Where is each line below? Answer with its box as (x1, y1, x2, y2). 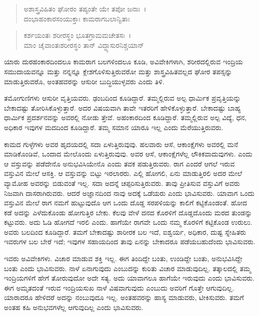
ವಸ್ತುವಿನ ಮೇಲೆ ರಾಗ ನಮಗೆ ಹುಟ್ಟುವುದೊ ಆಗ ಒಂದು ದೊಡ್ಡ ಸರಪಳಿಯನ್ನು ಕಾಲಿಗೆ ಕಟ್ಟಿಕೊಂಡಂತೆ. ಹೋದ (4, 197, 248, 208)
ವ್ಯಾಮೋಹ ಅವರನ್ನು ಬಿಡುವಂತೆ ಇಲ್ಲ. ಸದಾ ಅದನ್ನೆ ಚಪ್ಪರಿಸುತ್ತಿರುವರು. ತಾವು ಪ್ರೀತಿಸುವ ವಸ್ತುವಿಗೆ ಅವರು (4, 177, 240, 188)
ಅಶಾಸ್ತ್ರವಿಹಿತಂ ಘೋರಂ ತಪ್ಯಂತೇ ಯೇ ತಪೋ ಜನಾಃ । (23, 3, 147, 13)
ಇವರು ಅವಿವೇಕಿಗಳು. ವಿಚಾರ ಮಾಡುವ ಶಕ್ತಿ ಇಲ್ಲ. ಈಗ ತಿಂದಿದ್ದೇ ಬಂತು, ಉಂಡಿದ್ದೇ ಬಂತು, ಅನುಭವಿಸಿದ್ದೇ (4, 253, 243, 264)
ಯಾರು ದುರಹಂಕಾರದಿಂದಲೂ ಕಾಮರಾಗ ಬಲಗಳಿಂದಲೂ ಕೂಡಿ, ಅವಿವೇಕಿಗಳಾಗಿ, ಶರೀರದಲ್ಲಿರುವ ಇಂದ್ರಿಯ (4, 56, 243, 67)
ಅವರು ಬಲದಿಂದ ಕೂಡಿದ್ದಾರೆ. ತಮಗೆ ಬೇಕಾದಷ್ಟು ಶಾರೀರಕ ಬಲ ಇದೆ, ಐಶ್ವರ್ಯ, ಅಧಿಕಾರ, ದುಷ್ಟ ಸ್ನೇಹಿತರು (4, 226, 247, 237)
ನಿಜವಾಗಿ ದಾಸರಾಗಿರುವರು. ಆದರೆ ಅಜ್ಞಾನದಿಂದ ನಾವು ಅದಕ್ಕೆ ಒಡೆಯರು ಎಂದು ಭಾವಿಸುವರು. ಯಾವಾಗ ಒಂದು (4, 187, 255, 198)
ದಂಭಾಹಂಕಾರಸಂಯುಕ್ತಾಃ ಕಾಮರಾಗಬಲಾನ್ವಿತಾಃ (23, 13, 130, 23)
